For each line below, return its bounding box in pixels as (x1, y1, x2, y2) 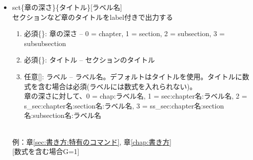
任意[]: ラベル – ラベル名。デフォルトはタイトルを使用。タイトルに (24, 71, 243, 81)
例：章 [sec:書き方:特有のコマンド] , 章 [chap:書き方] (12, 136, 171, 147)
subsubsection (24, 38, 66, 48)
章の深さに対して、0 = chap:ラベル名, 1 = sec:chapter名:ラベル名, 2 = (24, 91, 248, 101)
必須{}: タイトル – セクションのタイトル (24, 54, 155, 65)
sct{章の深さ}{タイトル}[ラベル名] (12, 2, 122, 12)
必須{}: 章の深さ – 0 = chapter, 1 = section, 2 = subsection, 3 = (24, 28, 225, 39)
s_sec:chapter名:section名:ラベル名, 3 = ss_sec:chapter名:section (24, 100, 224, 110)
